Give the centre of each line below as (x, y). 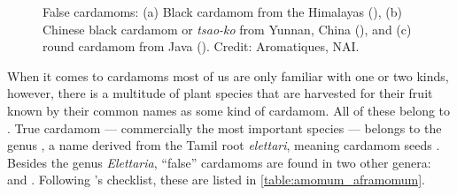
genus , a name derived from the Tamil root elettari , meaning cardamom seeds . (224, 145)
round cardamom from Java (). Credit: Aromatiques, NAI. (201, 46)
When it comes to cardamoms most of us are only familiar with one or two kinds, (228, 75)
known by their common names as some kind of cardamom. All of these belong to (229, 110)
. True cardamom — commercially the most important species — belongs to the (225, 127)
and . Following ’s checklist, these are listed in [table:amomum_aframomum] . (216, 180)
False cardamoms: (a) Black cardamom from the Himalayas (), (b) (222, 11)
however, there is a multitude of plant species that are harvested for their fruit (220, 93)
